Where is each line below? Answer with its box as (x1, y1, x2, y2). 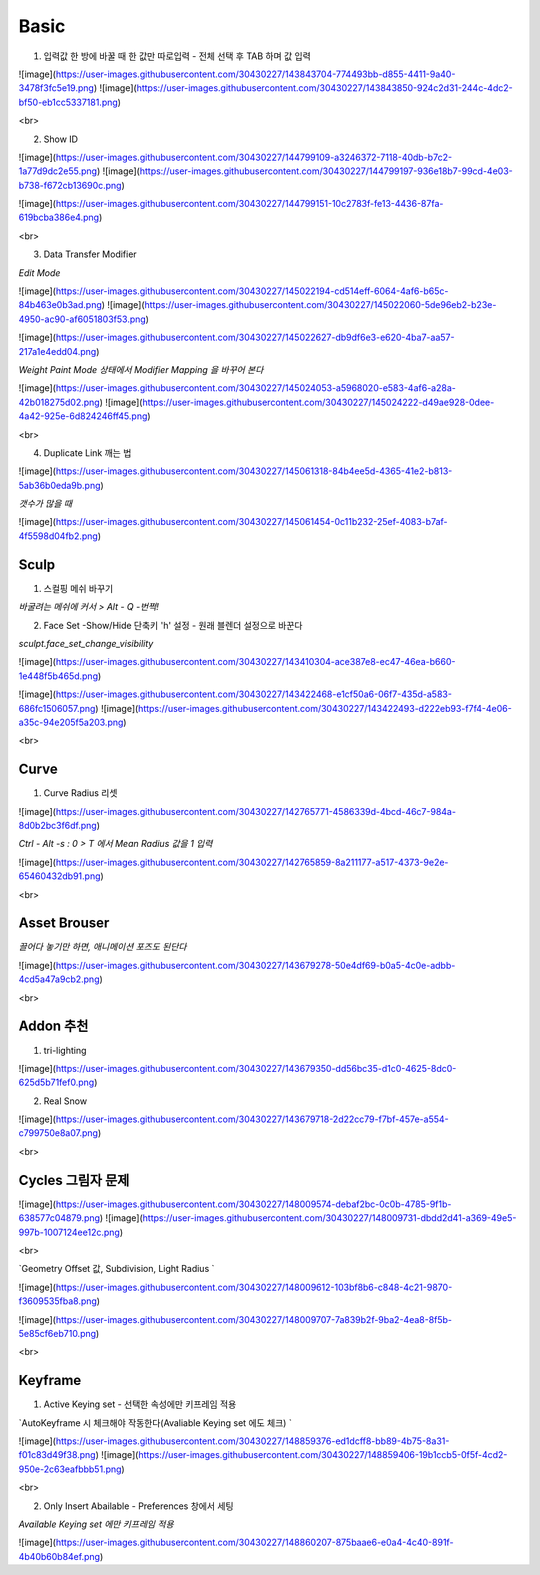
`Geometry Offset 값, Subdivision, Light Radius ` (18, 1263, 215, 1275)
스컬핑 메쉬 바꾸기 (43, 582, 114, 594)
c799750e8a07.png (18, 1127, 99, 1139)
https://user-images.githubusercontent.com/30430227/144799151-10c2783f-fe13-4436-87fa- (55, 198, 444, 210)
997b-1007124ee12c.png (18, 1226, 120, 1238)
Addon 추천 (18, 1018, 89, 1035)
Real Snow (43, 1095, 88, 1107)
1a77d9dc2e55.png (18, 165, 98, 177)
